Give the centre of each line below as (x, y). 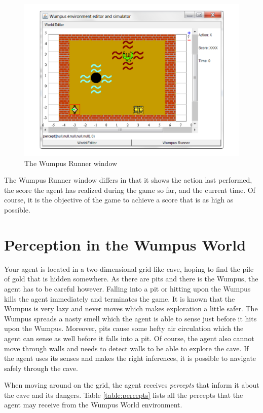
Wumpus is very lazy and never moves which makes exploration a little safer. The (131, 308)
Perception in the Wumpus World (125, 244)
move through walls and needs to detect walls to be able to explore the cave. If (126, 348)
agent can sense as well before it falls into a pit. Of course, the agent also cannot (129, 338)
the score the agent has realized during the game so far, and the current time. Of (130, 190)
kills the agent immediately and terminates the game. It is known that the (120, 298)
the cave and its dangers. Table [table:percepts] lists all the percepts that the (124, 395)
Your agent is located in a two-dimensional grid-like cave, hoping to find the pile (129, 269)
